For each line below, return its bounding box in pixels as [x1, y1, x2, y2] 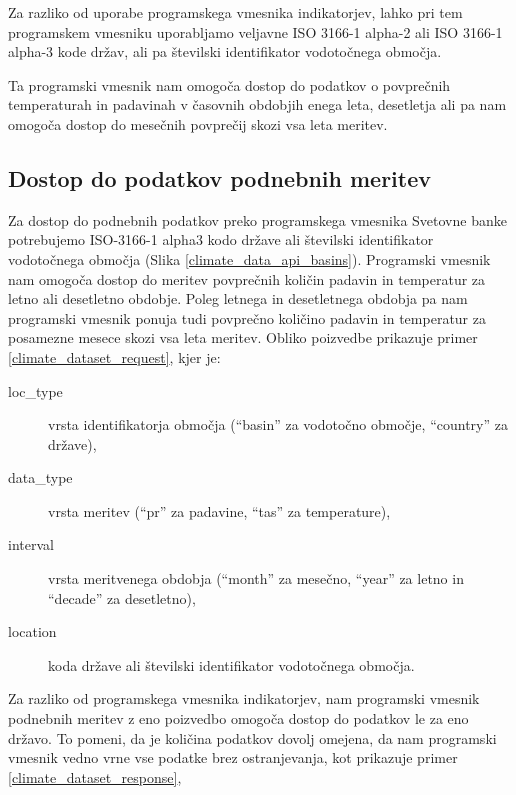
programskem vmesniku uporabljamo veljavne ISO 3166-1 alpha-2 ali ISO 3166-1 [8, 21, 503, 42]
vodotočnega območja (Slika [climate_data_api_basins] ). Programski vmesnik [8, 248, 491, 269]
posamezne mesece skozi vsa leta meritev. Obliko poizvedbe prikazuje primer [8, 327, 478, 348]
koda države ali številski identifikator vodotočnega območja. [48, 654, 415, 675]
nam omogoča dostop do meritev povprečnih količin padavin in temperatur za [8, 268, 486, 289]
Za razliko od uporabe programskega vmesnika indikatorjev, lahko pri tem [8, 2, 463, 22]
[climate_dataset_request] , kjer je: [8, 346, 221, 367]
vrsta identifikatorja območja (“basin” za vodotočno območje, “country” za [48, 414, 508, 435]
